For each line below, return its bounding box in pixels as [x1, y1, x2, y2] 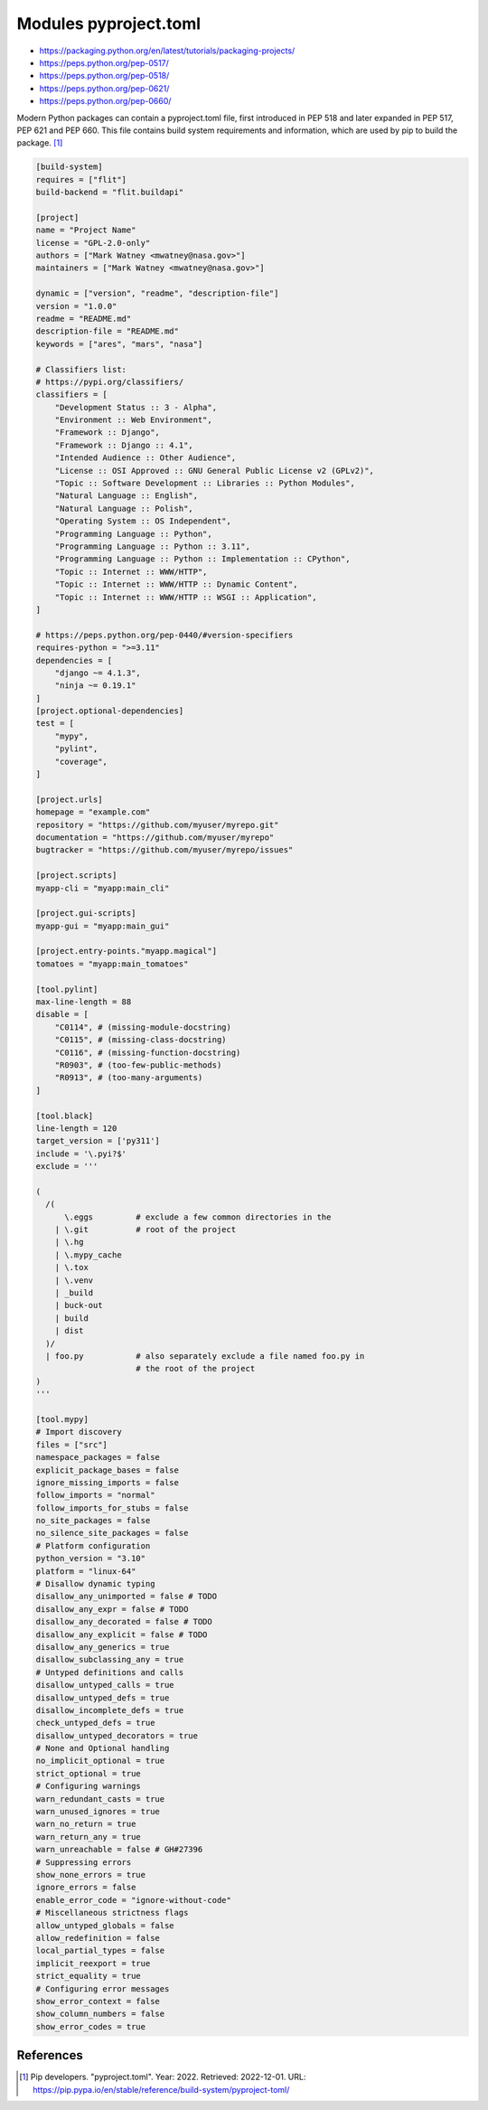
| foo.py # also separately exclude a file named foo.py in [45, 1351, 365, 1361]
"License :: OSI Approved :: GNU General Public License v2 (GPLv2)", [54, 466, 375, 476]
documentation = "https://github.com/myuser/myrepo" [35, 832, 275, 843]
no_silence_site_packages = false [35, 1528, 189, 1539]
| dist [54, 1325, 84, 1336]
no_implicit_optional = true [35, 1756, 165, 1766]
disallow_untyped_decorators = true [35, 1730, 199, 1740]
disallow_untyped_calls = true [35, 1680, 175, 1691]
